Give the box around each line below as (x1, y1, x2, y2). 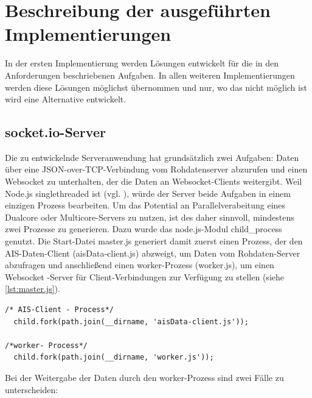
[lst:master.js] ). (5, 282, 60, 295)
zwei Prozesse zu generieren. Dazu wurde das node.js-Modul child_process (5, 222, 282, 235)
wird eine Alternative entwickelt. (5, 93, 127, 105)
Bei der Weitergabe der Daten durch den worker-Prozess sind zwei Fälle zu (5, 371, 284, 383)
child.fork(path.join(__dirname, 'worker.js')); (13, 353, 214, 362)
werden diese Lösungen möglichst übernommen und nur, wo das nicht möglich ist (5, 80, 307, 93)
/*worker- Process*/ (5, 341, 88, 350)
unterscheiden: (5, 383, 58, 396)
